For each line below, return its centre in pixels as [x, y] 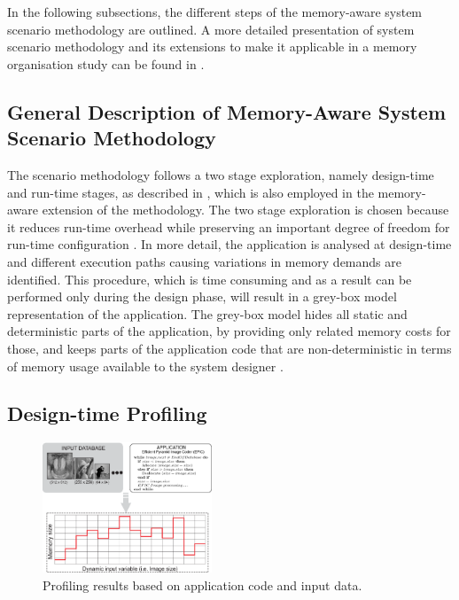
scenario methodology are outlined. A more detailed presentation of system [211, 29]
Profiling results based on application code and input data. [202, 585]
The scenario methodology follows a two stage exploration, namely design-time [221, 174]
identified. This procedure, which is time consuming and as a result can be [210, 279]
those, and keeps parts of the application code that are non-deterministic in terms [229, 348]
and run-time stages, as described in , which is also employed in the [191, 192]
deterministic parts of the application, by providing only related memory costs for [229, 331]
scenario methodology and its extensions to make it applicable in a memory [212, 47]
